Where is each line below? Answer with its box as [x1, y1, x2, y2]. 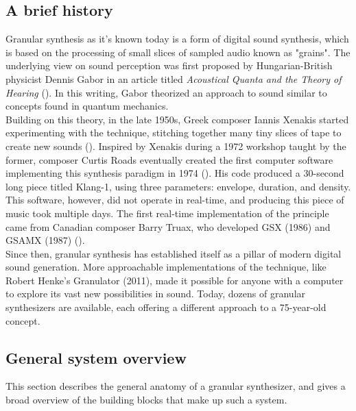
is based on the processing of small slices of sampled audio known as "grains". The [5, 45, 351, 59]
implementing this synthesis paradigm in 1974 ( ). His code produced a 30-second [5, 166, 344, 180]
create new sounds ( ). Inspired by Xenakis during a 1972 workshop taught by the [5, 138, 346, 153]
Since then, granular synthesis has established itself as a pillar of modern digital [5, 246, 342, 260]
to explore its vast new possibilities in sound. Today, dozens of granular [5, 286, 306, 301]
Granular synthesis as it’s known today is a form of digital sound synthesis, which [5, 32, 349, 46]
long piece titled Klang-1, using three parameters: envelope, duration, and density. [5, 179, 351, 193]
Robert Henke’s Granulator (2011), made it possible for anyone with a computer [5, 273, 344, 287]
